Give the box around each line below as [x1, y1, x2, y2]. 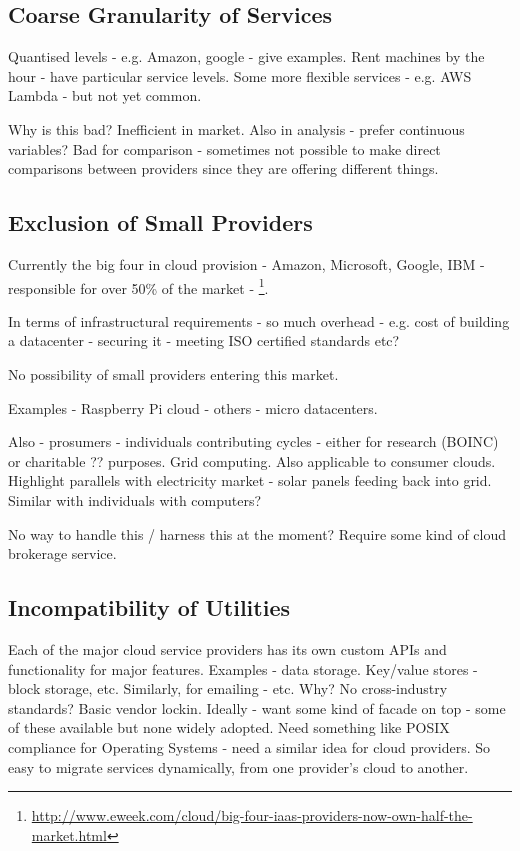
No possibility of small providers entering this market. [8, 364, 339, 384]
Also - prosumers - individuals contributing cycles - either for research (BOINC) [8, 431, 499, 452]
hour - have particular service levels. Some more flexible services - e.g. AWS [8, 65, 472, 86]
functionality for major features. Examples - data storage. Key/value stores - [8, 658, 478, 679]
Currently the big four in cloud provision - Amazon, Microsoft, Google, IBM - [8, 253, 485, 274]
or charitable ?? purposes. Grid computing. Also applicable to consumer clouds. [8, 450, 496, 471]
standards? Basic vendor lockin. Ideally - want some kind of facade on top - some [8, 697, 506, 718]
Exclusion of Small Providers [8, 207, 313, 238]
